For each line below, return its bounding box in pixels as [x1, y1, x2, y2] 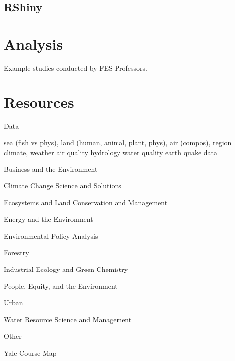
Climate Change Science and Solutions [4, 180, 121, 190]
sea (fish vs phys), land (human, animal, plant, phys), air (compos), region [4, 137, 232, 148]
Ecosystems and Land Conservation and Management [4, 197, 168, 207]
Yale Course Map [4, 347, 57, 358]
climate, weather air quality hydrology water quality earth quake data [4, 147, 217, 157]
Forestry [4, 247, 29, 258]
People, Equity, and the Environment [4, 280, 117, 291]
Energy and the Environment [4, 214, 93, 224]
